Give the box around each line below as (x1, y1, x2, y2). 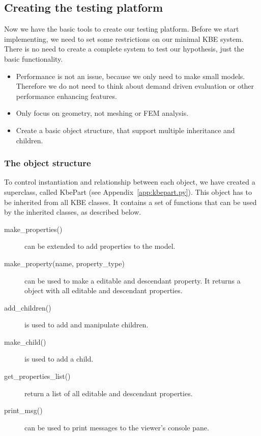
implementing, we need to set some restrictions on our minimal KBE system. (4, 33, 244, 44)
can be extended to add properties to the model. (24, 241, 176, 251)
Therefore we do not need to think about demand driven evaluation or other (16, 81, 254, 91)
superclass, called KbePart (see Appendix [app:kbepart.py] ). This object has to (4, 186, 252, 197)
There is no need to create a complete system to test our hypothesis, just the (4, 43, 244, 54)
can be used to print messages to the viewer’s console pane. (24, 422, 209, 432)
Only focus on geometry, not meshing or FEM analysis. (16, 108, 189, 118)
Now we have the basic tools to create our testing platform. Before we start (4, 23, 239, 34)
